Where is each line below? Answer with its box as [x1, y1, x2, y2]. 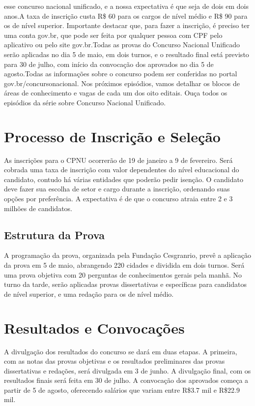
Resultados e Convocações [4, 317, 185, 338]
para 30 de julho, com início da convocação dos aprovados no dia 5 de [4, 59, 214, 69]
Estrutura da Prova [4, 227, 105, 242]
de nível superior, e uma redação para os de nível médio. [4, 288, 174, 299]
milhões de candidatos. [4, 203, 72, 213]
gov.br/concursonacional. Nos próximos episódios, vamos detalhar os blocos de [4, 78, 240, 88]
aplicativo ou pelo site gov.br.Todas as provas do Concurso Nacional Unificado [4, 39, 240, 50]
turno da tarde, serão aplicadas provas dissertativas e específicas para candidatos [4, 279, 247, 289]
